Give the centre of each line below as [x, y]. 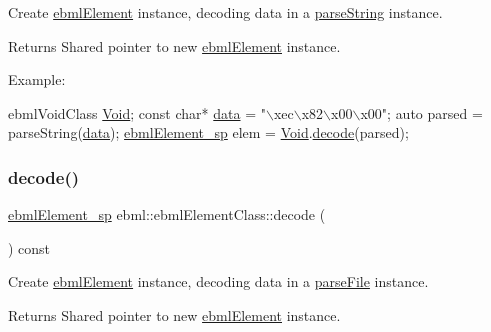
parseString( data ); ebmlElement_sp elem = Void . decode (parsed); [208, 132]
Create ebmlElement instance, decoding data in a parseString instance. [225, 12]
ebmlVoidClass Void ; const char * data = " [137, 112]
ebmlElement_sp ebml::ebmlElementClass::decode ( [167, 214]
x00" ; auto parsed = [421, 112]
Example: [37, 79]
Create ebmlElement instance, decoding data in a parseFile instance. [218, 281]
